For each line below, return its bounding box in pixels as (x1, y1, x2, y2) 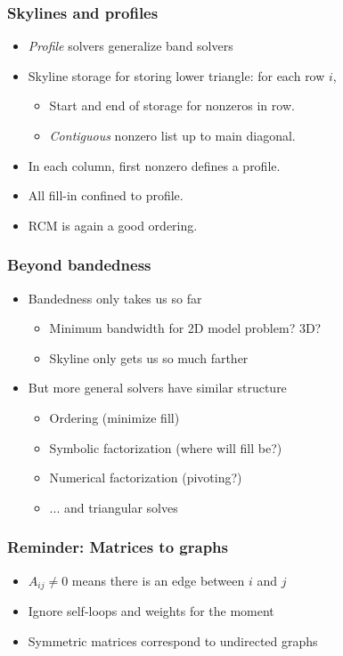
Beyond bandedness (7, 254, 151, 276)
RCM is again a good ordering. (28, 215, 198, 234)
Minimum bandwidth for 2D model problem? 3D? (49, 319, 322, 337)
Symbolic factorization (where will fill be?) (49, 438, 282, 457)
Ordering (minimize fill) (49, 408, 180, 426)
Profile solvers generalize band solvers (28, 36, 233, 55)
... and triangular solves (49, 498, 178, 516)
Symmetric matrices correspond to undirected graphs (28, 631, 318, 650)
